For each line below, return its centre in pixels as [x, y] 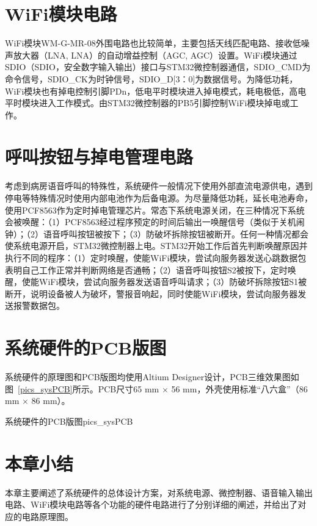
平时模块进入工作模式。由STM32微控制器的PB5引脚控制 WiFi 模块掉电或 [148, 103]
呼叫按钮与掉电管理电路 [99, 157]
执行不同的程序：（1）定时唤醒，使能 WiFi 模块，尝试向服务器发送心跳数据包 [156, 257]
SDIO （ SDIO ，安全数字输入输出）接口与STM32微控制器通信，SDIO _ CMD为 [158, 67]
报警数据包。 [39, 305]
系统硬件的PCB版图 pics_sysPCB [69, 421]
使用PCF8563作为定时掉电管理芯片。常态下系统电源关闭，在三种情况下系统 [155, 210]
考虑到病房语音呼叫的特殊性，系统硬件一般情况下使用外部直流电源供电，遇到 [159, 186]
